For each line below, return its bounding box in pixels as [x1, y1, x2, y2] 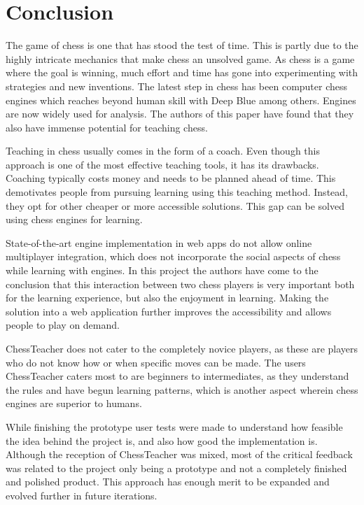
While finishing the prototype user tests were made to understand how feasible [6, 419, 343, 434]
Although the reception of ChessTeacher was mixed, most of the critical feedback [6, 447, 353, 462]
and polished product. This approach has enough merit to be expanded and [6, 474, 330, 489]
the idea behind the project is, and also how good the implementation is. [6, 433, 318, 448]
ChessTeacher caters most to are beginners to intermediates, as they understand [6, 369, 349, 383]
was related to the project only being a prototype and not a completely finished [6, 460, 347, 475]
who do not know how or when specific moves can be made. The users [6, 355, 306, 369]
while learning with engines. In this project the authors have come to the [6, 263, 318, 278]
